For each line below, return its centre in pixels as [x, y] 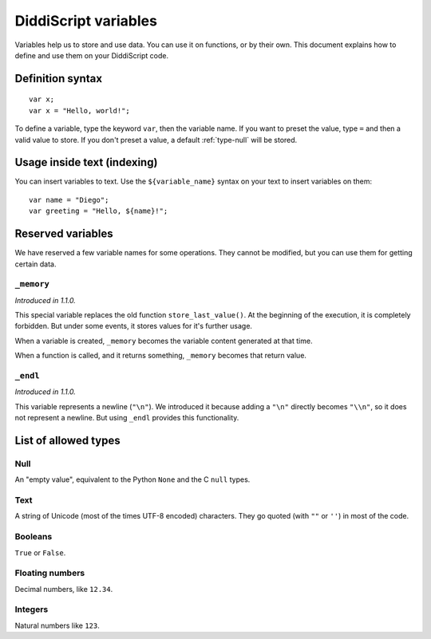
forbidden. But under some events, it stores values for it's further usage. [134, 326]
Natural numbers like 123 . [57, 625]
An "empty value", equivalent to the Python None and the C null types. [132, 479]
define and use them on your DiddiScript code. [92, 55]
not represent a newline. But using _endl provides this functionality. [127, 418]
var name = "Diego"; [69, 200]
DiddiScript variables [86, 21]
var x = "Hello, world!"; [80, 110]
